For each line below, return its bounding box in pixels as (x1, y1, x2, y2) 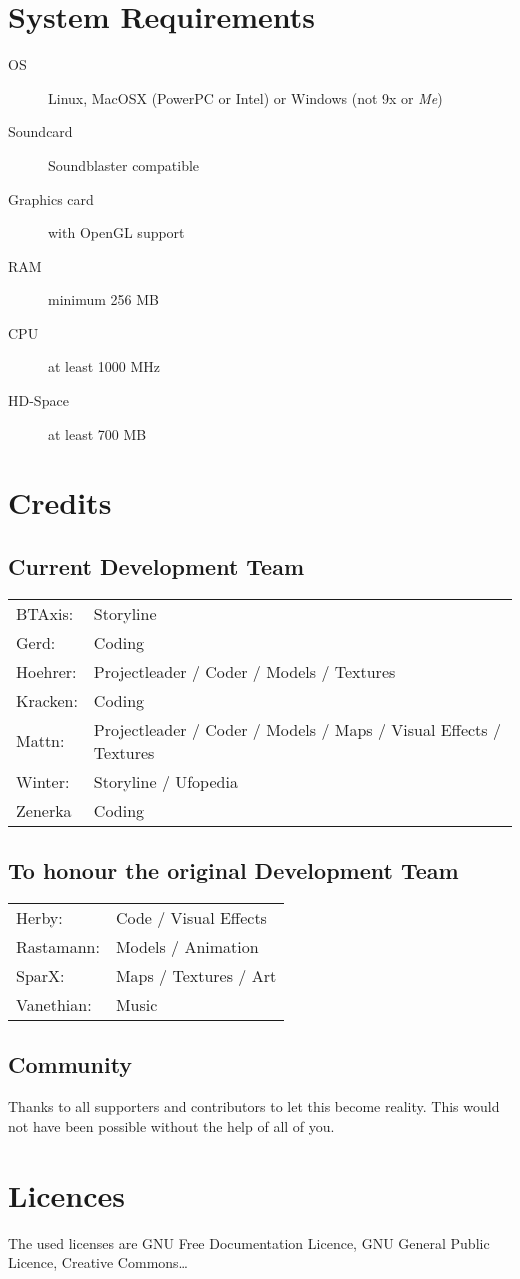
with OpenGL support (48, 222, 185, 243)
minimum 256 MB (48, 289, 160, 310)
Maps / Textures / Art (115, 964, 277, 988)
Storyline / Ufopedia (93, 769, 238, 793)
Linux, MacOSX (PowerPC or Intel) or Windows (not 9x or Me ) (48, 87, 443, 108)
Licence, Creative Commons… (8, 1252, 188, 1273)
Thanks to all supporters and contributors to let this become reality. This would (8, 1096, 500, 1117)
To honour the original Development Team (8, 855, 459, 886)
